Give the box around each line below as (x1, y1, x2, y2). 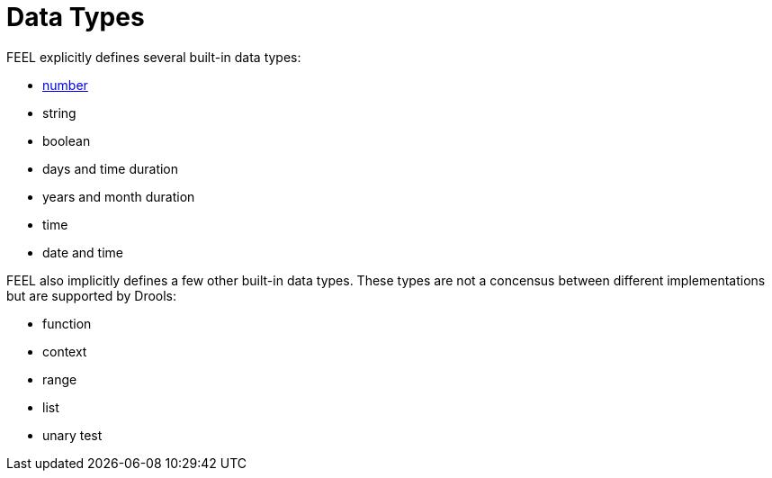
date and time (42, 244, 124, 260)
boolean (42, 132, 91, 149)
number (42, 77, 88, 93)
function (42, 315, 92, 331)
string (42, 104, 76, 121)
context (42, 343, 87, 359)
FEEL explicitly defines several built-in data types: (6, 49, 301, 65)
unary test (42, 427, 103, 443)
